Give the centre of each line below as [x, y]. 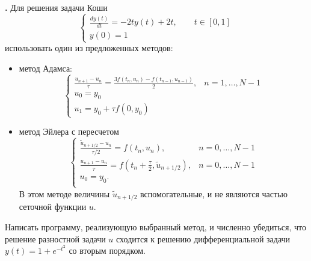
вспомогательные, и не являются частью [214, 193]
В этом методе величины [64, 193]
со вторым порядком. [107, 250]
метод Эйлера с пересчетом [69, 131]
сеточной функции [53, 207]
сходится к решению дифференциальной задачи [203, 238]
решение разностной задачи [55, 238]
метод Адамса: [45, 68]
